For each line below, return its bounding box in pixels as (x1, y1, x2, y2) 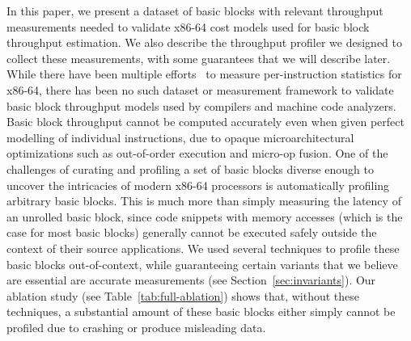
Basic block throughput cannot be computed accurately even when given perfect (6, 113, 405, 130)
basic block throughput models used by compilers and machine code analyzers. (6, 97, 396, 114)
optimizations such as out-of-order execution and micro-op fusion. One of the (6, 145, 388, 162)
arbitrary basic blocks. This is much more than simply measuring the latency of (6, 192, 401, 209)
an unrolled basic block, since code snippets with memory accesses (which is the (6, 208, 403, 225)
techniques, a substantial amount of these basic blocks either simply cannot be (6, 303, 396, 320)
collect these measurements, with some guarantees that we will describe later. (6, 49, 391, 66)
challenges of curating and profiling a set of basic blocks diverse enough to (6, 160, 374, 177)
